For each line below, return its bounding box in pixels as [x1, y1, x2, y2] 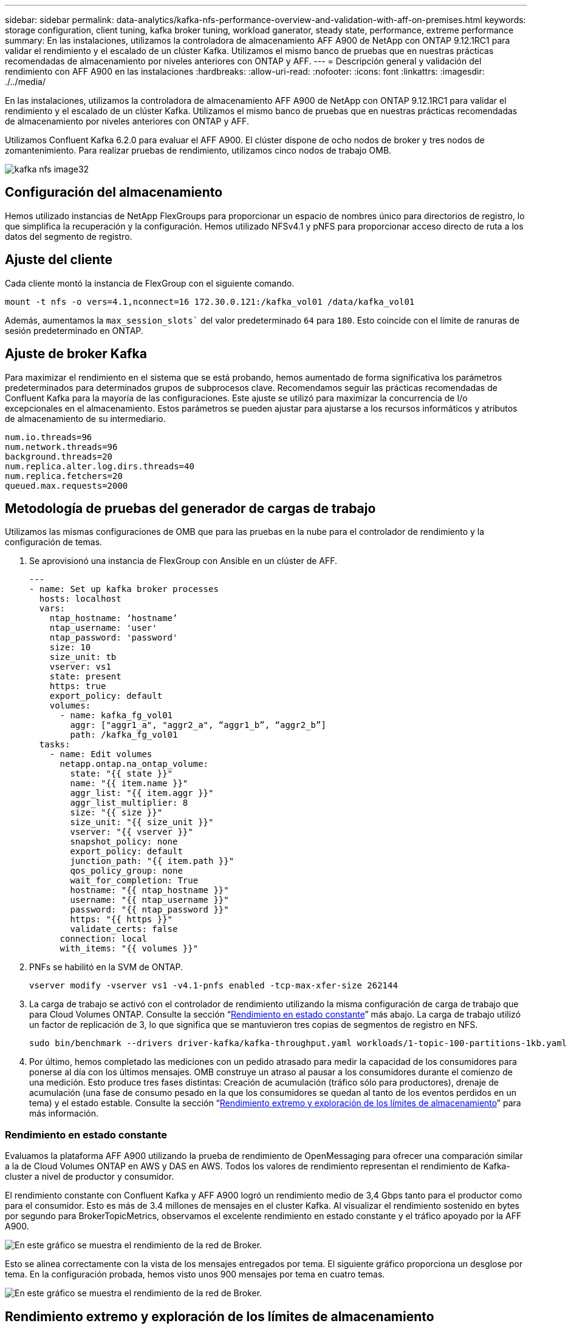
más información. [29, 1108, 98, 1119]
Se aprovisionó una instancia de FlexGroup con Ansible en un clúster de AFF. [29, 556, 338, 566]
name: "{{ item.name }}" [70, 778, 188, 789]
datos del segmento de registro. [5, 231, 132, 242]
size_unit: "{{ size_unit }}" [70, 817, 214, 828]
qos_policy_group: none [70, 866, 183, 876]
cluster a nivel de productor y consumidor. [5, 1171, 174, 1182]
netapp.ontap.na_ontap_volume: [60, 759, 209, 769]
